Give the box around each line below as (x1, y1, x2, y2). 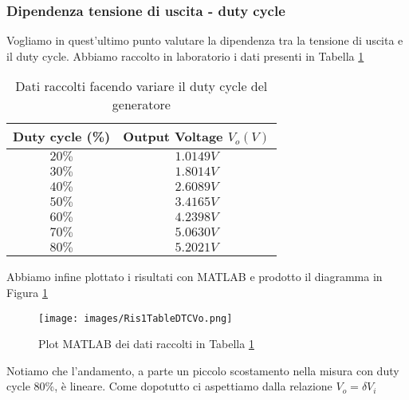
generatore (112, 95, 171, 114)
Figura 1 (6, 284, 48, 300)
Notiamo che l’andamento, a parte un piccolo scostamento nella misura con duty (6, 362, 399, 378)
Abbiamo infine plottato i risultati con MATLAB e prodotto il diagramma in (6, 268, 383, 285)
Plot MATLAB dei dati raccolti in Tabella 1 (38, 335, 254, 352)
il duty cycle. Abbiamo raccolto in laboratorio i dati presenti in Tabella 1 (6, 47, 364, 64)
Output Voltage (123, 127, 223, 146)
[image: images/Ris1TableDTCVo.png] (38, 312, 233, 324)
